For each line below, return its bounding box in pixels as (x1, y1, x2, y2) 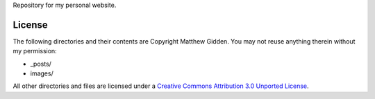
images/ (30, 69, 53, 78)
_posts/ (30, 60, 52, 68)
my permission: (12, 47, 57, 55)
